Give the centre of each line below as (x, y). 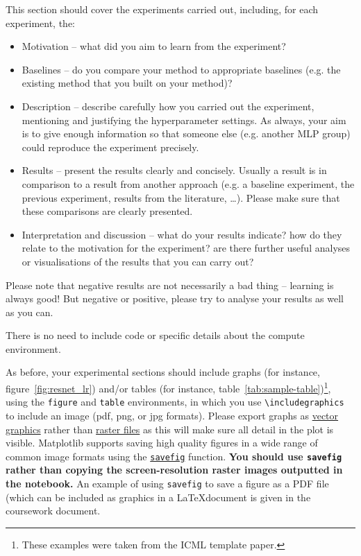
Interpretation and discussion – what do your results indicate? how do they (182, 234)
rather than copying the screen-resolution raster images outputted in (174, 470)
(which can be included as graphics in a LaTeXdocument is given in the (158, 497)
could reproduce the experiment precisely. (110, 147)
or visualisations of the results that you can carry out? (138, 261)
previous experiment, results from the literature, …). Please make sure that (181, 197)
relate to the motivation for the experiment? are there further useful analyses (186, 248)
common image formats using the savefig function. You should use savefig (174, 456)
